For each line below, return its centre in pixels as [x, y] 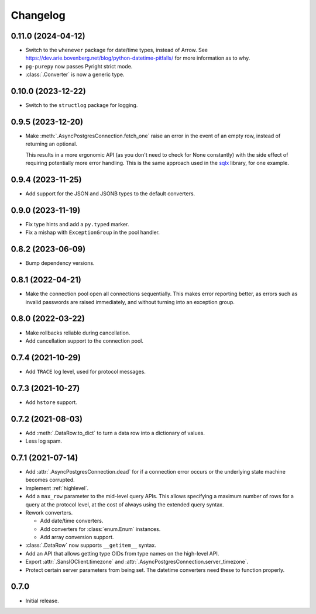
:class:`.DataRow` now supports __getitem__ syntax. [91, 545]
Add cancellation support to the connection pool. [84, 341]
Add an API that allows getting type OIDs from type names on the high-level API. [122, 553]
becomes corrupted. [50, 480]
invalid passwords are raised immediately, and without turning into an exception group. [130, 302]
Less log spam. [44, 441]
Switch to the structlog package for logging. [82, 105]
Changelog [38, 15]
